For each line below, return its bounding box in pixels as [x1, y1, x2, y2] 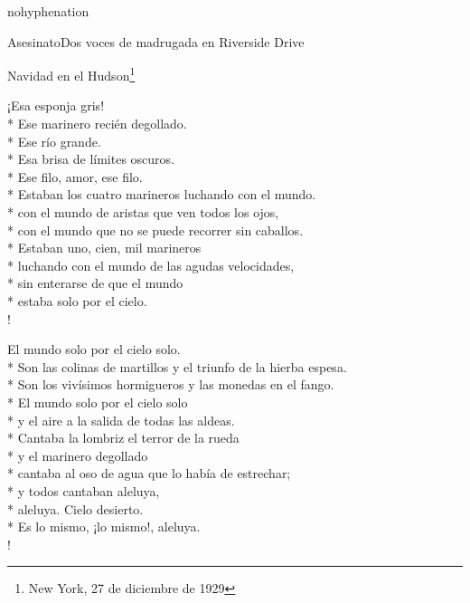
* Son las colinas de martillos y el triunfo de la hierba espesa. [7, 357, 347, 376]
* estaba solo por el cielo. [7, 291, 147, 310]
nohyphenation [7, 2, 89, 20]
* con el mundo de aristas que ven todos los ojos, [7, 203, 279, 221]
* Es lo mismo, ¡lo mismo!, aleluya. [7, 517, 201, 536]
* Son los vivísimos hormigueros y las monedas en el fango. [7, 375, 334, 394]
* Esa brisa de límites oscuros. [7, 149, 174, 168]
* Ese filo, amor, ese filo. [7, 167, 143, 186]
